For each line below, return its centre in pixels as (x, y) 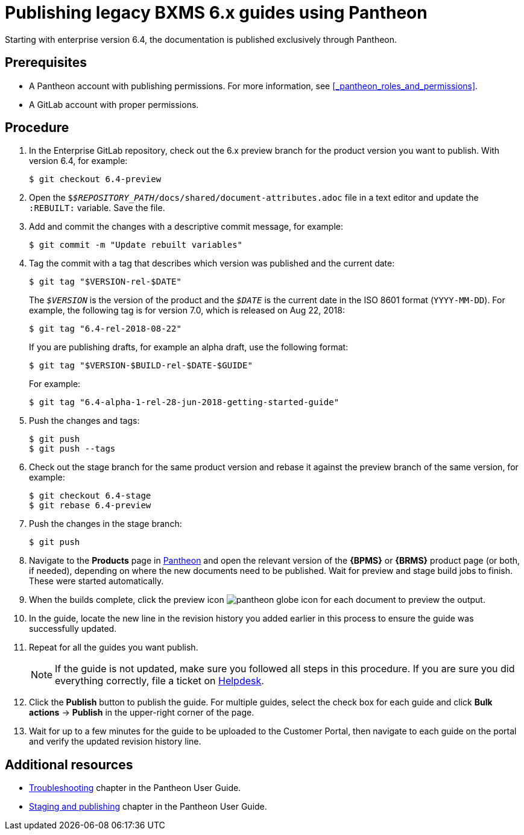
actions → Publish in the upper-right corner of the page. (142, 713)
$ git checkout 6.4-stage (90, 496)
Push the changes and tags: (84, 421)
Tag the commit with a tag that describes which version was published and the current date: (212, 263)
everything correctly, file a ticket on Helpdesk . (159, 681)
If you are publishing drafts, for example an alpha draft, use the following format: (189, 347)
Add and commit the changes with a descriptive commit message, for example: (186, 227)
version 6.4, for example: (78, 161)
